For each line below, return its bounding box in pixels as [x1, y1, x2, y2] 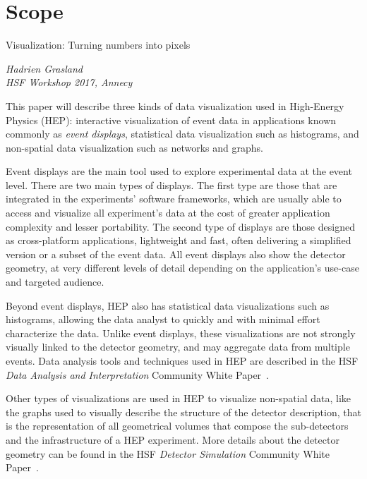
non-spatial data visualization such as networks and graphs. [6, 140, 263, 154]
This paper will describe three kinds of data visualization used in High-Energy [6, 98, 344, 113]
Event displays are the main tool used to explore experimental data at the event [6, 164, 352, 178]
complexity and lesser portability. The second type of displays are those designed [6, 219, 355, 234]
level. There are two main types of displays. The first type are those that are [6, 177, 337, 192]
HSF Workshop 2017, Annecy [6, 75, 133, 90]
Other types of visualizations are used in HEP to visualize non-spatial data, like [6, 391, 351, 406]
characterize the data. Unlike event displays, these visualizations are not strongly [6, 325, 356, 340]
